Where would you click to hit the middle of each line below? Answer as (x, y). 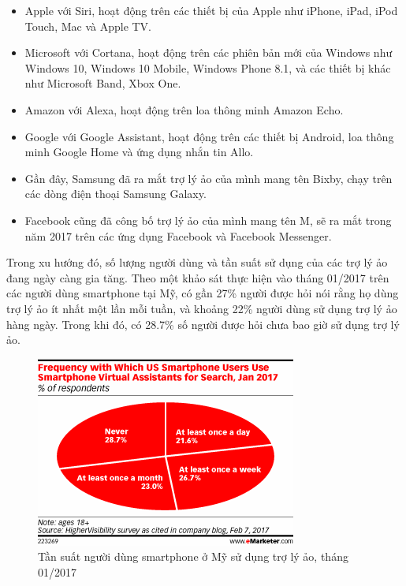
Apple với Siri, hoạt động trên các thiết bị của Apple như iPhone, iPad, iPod (211, 10)
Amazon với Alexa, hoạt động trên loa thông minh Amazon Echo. (184, 109)
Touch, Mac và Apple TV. (88, 26)
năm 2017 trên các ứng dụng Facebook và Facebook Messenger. (178, 235)
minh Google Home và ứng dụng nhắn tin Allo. (139, 152)
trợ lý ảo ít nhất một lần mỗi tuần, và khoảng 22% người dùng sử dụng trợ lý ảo (202, 308)
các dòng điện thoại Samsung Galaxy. (115, 194)
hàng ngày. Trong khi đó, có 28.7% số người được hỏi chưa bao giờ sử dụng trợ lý (203, 324)
